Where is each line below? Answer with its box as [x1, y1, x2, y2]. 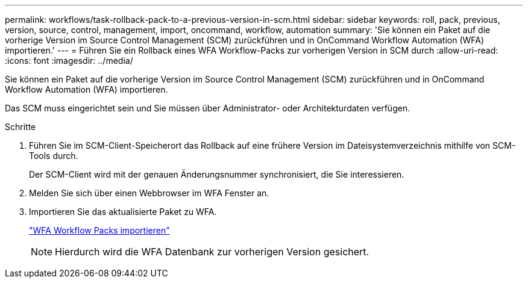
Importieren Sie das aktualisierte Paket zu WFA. [29, 207, 217, 217]
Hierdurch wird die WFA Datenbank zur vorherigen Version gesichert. [55, 246, 369, 258]
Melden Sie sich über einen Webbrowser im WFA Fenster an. [29, 188, 269, 198]
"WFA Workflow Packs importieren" [29, 225, 170, 235]
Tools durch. [29, 151, 78, 161]
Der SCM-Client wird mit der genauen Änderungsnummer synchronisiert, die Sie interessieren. [29, 169, 404, 179]
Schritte [5, 122, 36, 132]
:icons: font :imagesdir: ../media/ [5, 55, 133, 66]
